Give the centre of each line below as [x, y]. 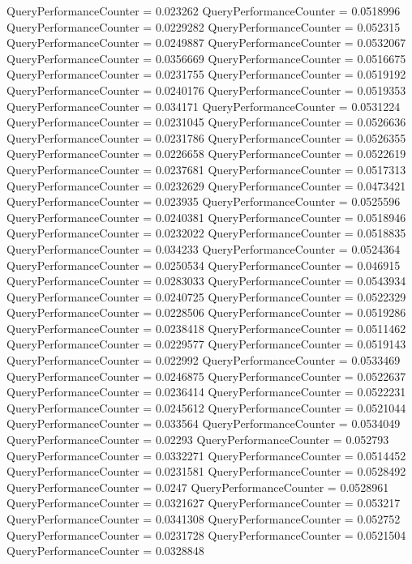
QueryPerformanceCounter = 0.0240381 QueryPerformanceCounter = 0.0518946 [206, 217]
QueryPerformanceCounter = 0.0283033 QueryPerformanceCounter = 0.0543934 [206, 281]
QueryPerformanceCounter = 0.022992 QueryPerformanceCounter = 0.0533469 [204, 360]
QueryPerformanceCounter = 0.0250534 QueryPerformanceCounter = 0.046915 [204, 265]
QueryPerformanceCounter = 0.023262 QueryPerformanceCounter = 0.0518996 [204, 11]
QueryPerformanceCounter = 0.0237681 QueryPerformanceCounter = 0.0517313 [206, 169]
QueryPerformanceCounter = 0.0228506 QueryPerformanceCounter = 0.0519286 [206, 312]
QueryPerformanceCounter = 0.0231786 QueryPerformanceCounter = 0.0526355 [206, 137]
